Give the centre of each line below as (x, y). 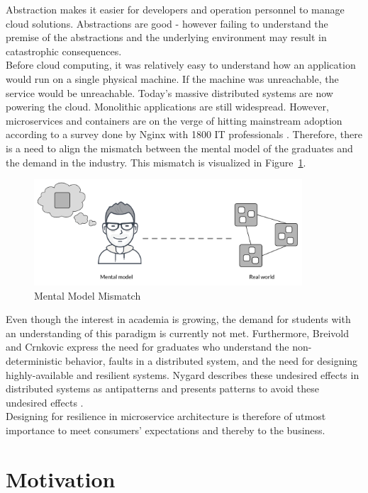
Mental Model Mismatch (88, 295)
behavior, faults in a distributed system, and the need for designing (212, 360)
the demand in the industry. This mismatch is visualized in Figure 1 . (156, 162)
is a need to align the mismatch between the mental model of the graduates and (179, 148)
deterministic (34, 360)
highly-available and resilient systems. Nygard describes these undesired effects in (183, 374)
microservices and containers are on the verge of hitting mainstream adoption (174, 120)
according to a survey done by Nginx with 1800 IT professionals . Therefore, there (184, 134)
